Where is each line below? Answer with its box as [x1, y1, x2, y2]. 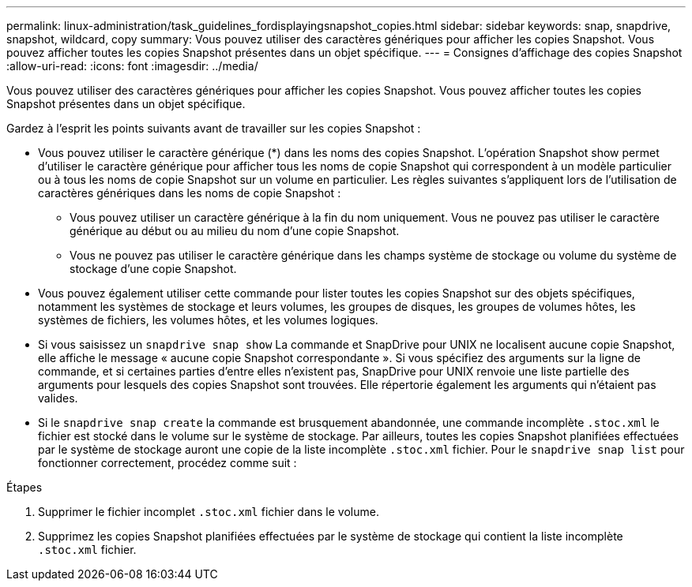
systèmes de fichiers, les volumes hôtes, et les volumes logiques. [38, 313, 378, 327]
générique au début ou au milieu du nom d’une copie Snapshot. [70, 224, 400, 237]
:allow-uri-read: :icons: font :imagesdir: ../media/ [6, 59, 258, 73]
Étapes [6, 480, 43, 494]
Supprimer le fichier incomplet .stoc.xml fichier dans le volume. [38, 505, 379, 518]
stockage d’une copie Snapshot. [70, 262, 237, 275]
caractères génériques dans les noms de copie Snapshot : [38, 186, 341, 200]
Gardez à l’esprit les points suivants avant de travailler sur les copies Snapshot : [6, 122, 421, 135]
